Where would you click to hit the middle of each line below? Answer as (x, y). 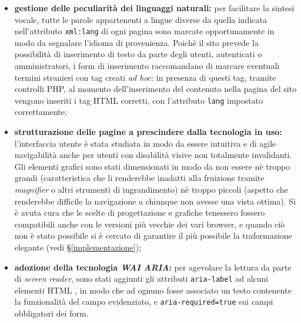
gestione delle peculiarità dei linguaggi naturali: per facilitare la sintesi (154, 8)
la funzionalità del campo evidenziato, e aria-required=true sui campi (144, 301)
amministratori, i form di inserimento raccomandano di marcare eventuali (147, 66)
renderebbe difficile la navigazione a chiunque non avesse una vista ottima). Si (155, 201)
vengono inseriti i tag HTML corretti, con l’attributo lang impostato (139, 100)
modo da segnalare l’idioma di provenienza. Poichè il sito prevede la (136, 42)
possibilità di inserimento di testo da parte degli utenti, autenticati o (138, 54)
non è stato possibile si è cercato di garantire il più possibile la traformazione (153, 235)
